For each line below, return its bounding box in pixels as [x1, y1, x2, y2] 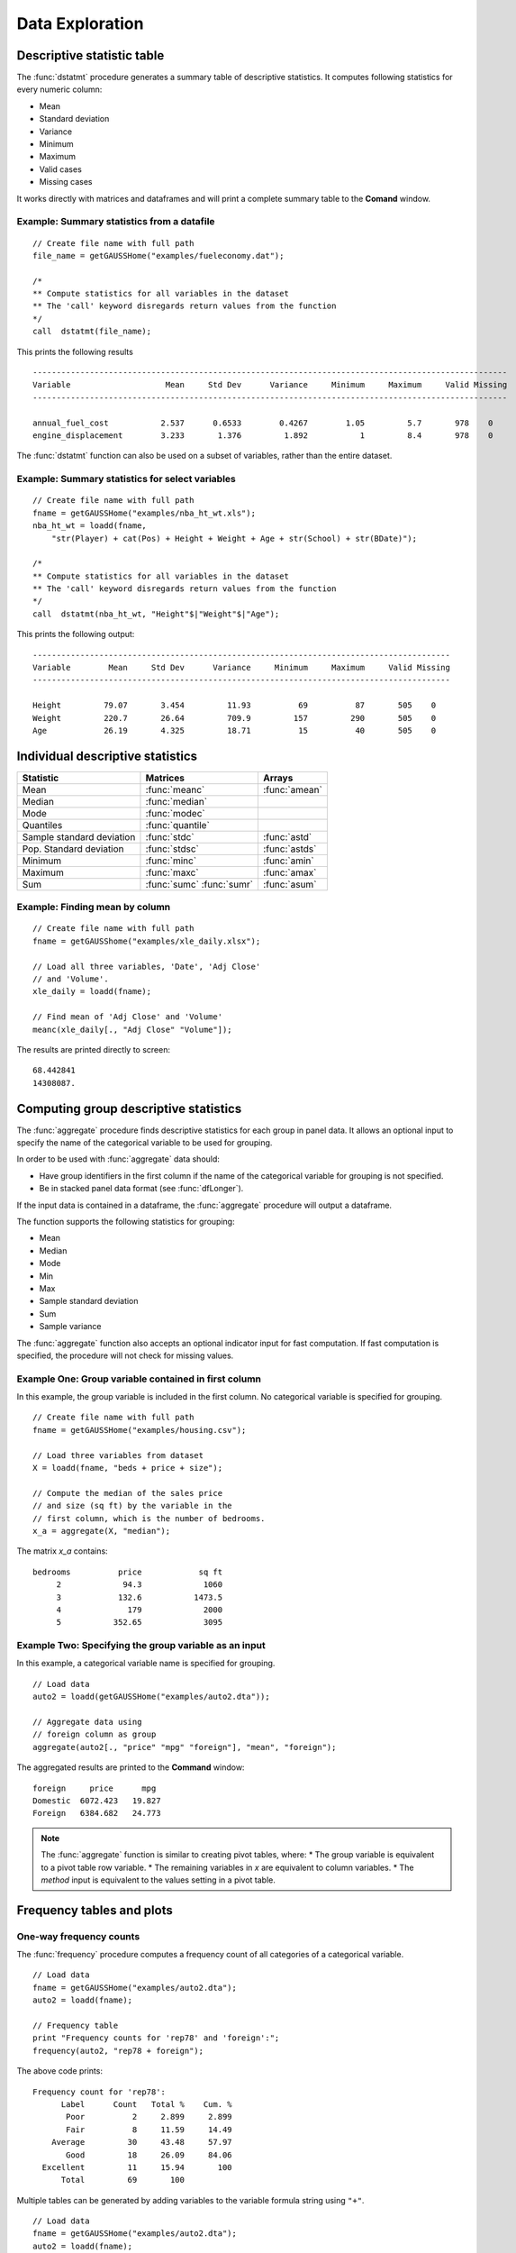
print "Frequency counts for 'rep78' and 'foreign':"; [32, 2033, 280, 2043]
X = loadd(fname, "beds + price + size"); [32, 1463, 223, 1473]
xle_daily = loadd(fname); [32, 987, 152, 997]
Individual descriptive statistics [16, 748, 198, 763]
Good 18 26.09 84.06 [66, 2149, 233, 2160]
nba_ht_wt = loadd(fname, [32, 521, 148, 531]
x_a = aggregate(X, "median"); [32, 1526, 171, 1536]
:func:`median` [145, 795, 207, 807]
